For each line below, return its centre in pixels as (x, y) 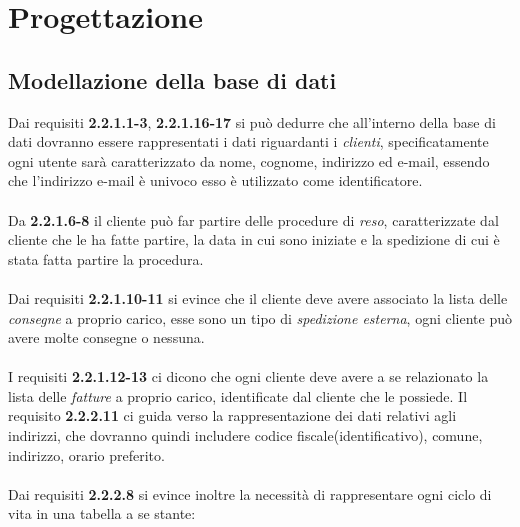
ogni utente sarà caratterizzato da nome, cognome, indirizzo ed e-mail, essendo (249, 160)
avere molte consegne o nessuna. (106, 337)
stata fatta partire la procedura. (106, 258)
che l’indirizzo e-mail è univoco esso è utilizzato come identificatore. (215, 180)
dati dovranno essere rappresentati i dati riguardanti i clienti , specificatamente (248, 141)
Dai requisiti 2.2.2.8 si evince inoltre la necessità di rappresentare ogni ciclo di (250, 493)
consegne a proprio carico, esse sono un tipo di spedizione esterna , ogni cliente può (260, 317)
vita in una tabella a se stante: (102, 513)
